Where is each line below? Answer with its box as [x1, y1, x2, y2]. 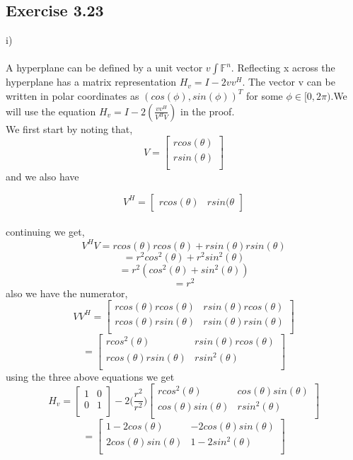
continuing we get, [6, 224, 85, 239]
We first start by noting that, [6, 121, 133, 136]
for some [245, 88, 283, 103]
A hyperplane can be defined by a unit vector [6, 60, 203, 75]
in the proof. [180, 103, 235, 118]
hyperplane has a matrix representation [6, 74, 177, 89]
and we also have [6, 169, 79, 184]
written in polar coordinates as [6, 88, 139, 103]
